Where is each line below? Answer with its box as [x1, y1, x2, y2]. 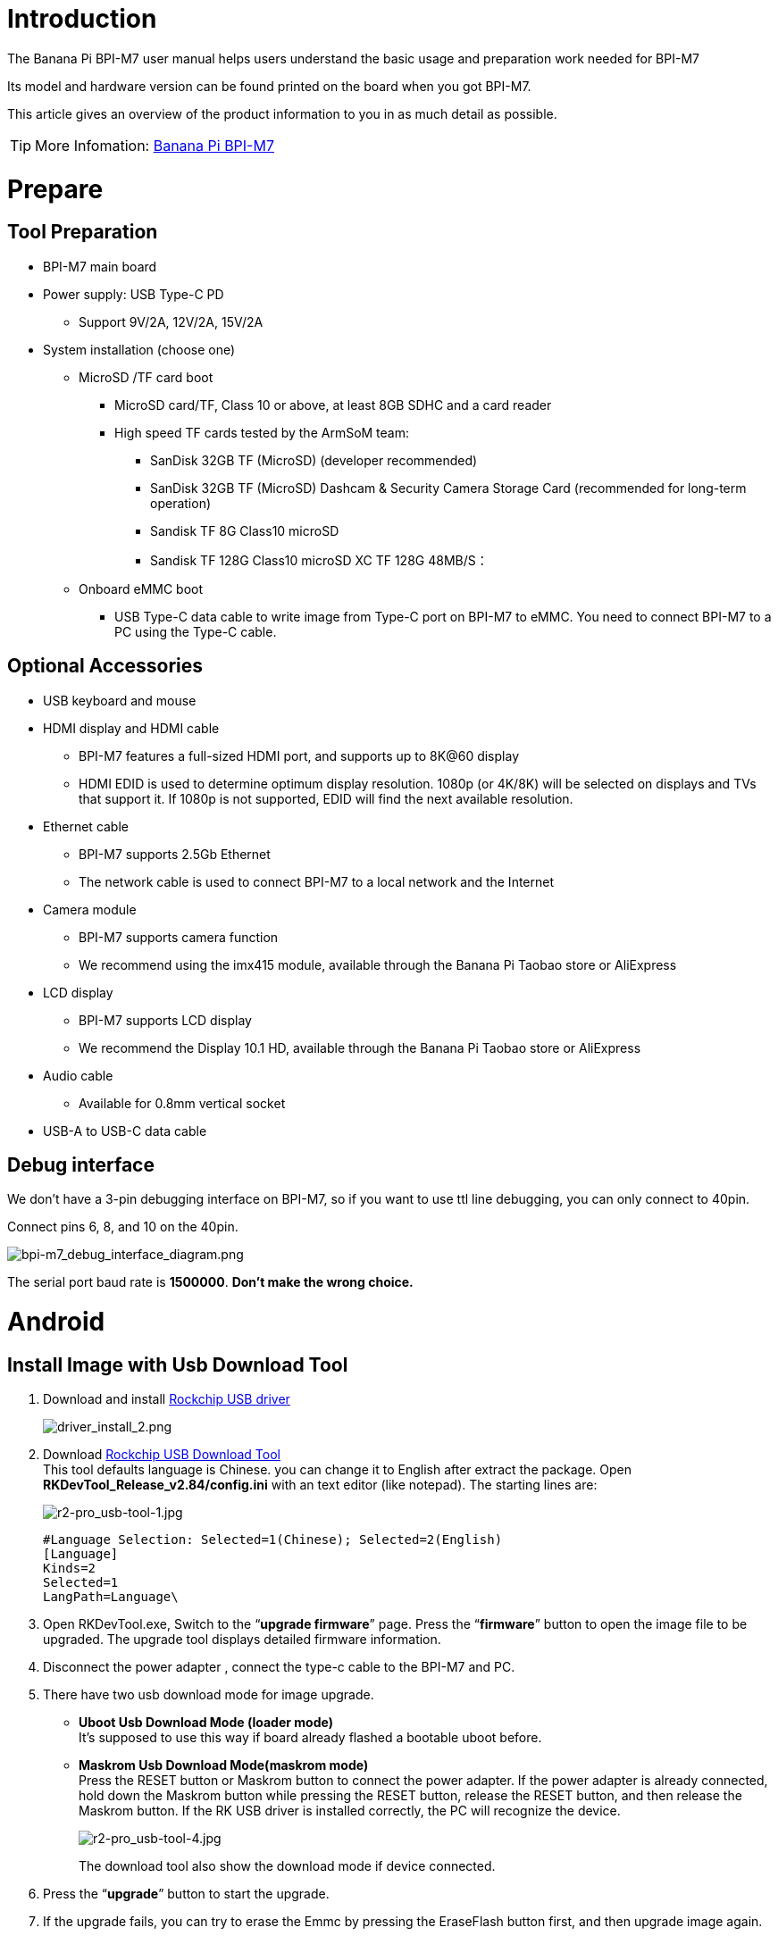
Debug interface [7, 1153, 155, 1176]
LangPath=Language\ [43, 1590, 179, 1605]
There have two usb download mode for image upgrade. [43, 1687, 374, 1703]
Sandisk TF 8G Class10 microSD [150, 522, 339, 538]
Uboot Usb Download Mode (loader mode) [79, 1715, 333, 1731]
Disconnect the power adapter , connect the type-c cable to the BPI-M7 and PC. [43, 1659, 515, 1675]
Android [7, 1306, 105, 1338]
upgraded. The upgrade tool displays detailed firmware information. [43, 1631, 441, 1648]
